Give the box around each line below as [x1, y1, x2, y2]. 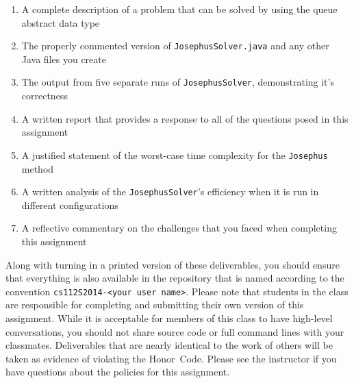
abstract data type [21, 15, 100, 29]
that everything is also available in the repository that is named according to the [5, 271, 344, 285]
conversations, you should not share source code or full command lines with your [5, 324, 344, 338]
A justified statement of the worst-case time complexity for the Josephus [21, 147, 328, 162]
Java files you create [21, 51, 106, 66]
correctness [21, 88, 68, 103]
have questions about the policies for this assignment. [5, 365, 230, 379]
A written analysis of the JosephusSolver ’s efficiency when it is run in [21, 184, 319, 199]
